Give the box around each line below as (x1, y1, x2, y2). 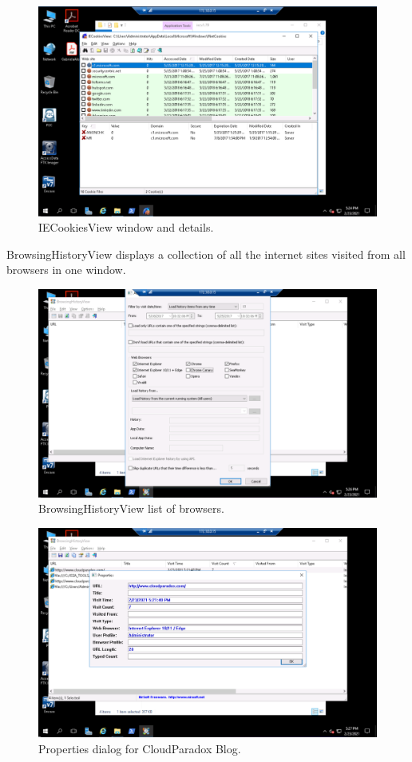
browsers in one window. (6, 261, 126, 278)
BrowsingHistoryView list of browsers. (38, 500, 224, 517)
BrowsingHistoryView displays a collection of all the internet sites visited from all (6, 245, 406, 262)
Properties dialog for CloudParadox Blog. (38, 740, 241, 756)
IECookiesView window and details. (38, 219, 214, 236)
